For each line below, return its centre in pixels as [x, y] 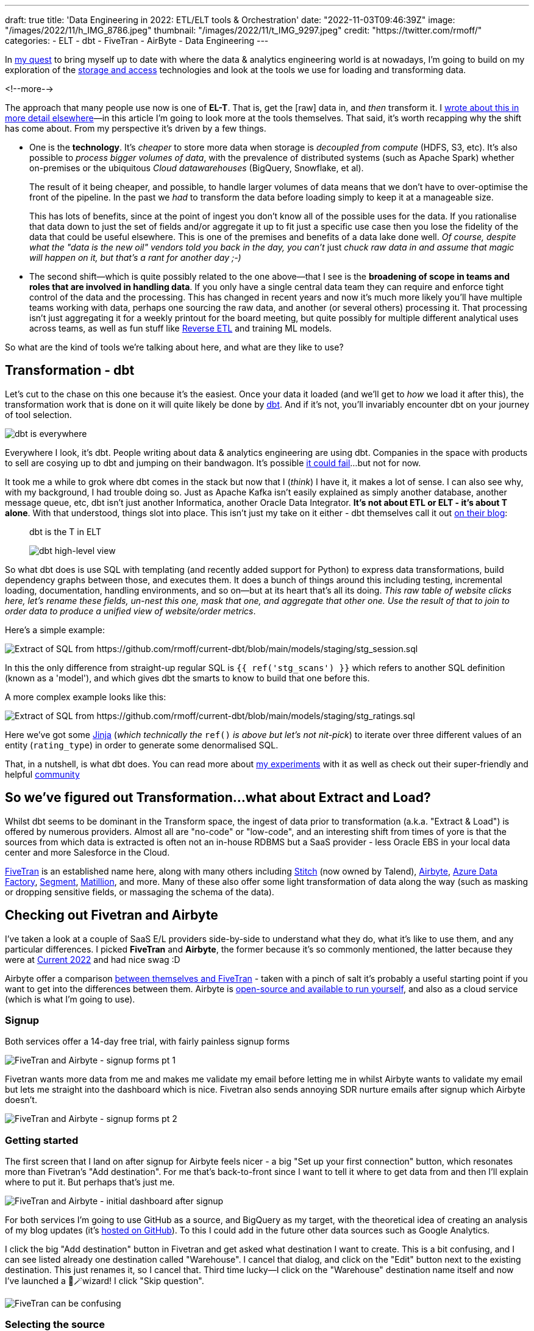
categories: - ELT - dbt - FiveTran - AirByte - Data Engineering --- [137, 41]
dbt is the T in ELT [65, 531]
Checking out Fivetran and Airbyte [112, 915]
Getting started [42, 1140]
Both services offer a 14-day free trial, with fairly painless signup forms [148, 1042]
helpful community [42, 774]
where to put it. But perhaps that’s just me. [90, 1182]
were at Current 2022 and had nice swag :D [93, 959]
